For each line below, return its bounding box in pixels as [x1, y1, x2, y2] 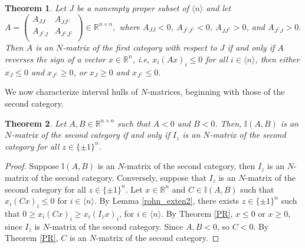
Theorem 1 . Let [5, 2, 67, 14]
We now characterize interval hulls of [5, 85, 138, 98]
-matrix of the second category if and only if [11, 128, 170, 141]
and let [206, 2, 231, 14]
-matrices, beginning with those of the [147, 85, 285, 98]
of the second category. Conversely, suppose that [31, 171, 206, 183]
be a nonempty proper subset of [76, 2, 189, 14]
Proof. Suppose [5, 160, 59, 172]
